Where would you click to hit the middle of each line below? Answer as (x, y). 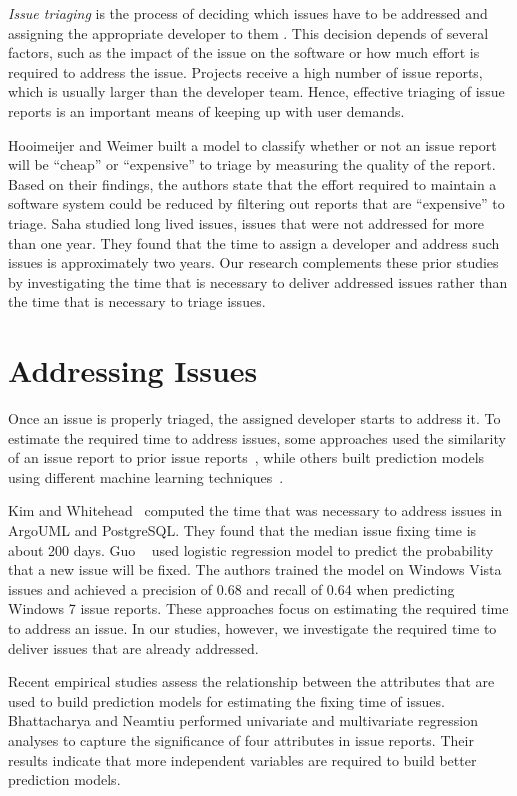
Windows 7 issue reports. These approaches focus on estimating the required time (258, 608)
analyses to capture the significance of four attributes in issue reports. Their (241, 739)
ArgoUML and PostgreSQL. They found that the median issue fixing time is (242, 530)
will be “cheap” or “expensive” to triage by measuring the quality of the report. (252, 164)
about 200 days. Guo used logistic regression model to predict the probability (251, 549)
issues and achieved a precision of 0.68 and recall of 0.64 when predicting (231, 588)
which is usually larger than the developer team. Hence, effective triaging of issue (256, 91)
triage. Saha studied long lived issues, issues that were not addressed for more (246, 222)
